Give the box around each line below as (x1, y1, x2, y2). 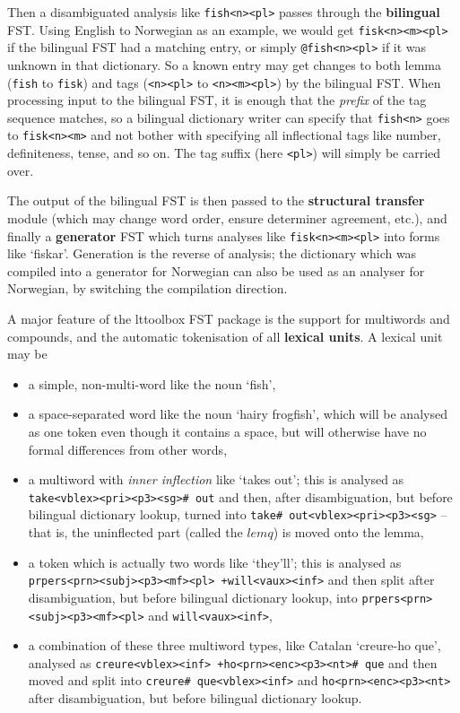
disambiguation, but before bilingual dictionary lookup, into (28, 587, 358, 606)
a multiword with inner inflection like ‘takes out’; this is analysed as (28, 470, 404, 489)
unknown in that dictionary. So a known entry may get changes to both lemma (7, 55, 441, 74)
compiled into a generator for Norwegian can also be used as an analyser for (7, 261, 425, 280)
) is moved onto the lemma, (273, 523, 424, 542)
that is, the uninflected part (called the (28, 523, 243, 542)
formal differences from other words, (28, 439, 228, 458)
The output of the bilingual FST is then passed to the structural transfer (7, 191, 425, 210)
